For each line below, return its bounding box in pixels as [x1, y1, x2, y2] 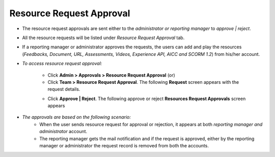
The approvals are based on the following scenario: [22, 114, 131, 120]
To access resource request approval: [22, 60, 102, 67]
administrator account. [39, 129, 88, 135]
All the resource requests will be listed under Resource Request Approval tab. [22, 35, 185, 41]
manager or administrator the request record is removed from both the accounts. [39, 143, 209, 149]
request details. [47, 86, 80, 92]
